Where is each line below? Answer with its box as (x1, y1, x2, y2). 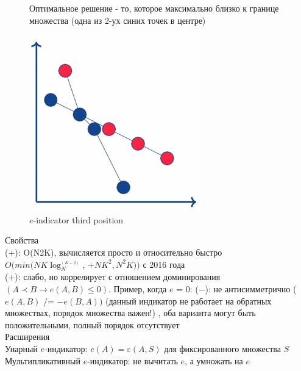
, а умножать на (185, 354, 243, 367)
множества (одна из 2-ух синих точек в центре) (29, 13, 206, 26)
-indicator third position (33, 213, 124, 226)
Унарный (5, 342, 38, 355)
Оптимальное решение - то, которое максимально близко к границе (29, 2, 279, 14)
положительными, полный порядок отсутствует (5, 318, 180, 331)
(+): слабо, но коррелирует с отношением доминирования (5, 270, 221, 283)
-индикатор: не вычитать (87, 354, 178, 367)
